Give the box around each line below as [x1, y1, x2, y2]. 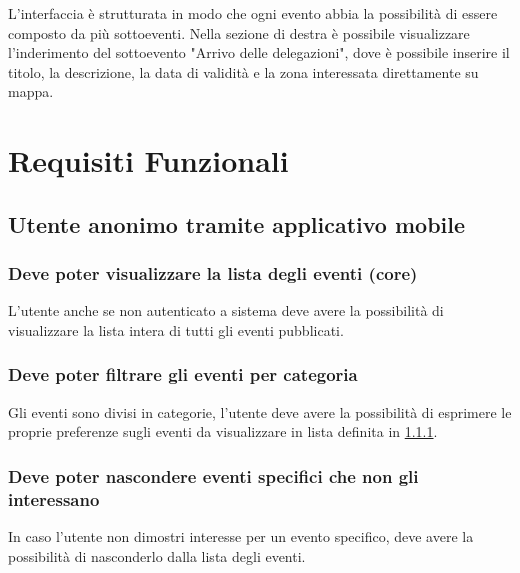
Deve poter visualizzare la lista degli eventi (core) [8, 261, 418, 286]
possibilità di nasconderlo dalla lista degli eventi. [8, 545, 306, 566]
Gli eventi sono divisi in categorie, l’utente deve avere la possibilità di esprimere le [8, 401, 512, 422]
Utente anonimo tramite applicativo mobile [8, 208, 466, 239]
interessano [8, 486, 100, 511]
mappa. [8, 81, 54, 102]
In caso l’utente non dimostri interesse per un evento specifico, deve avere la [8, 526, 474, 547]
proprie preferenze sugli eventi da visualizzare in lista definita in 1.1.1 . [8, 421, 438, 442]
